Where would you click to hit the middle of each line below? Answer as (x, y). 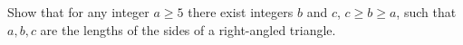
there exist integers (241, 12)
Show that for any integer (78, 12)
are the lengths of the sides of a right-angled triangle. (188, 29)
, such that (426, 12)
